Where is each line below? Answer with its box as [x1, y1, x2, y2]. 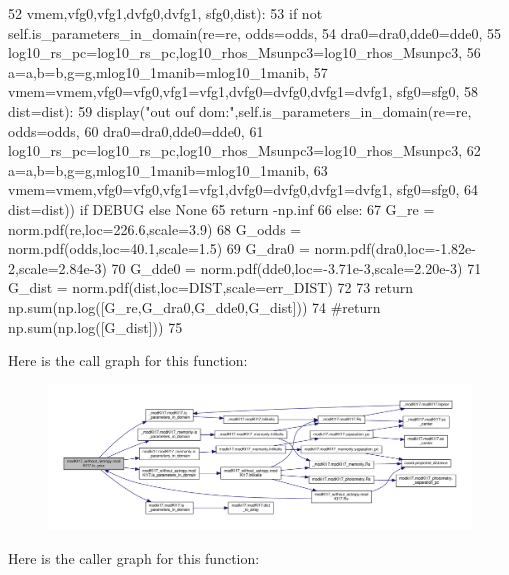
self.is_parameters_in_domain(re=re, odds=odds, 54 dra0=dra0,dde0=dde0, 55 [8, 22, 502, 43]
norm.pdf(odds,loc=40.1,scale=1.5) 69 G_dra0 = [8, 238, 310, 259]
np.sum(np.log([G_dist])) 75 [8, 316, 183, 337]
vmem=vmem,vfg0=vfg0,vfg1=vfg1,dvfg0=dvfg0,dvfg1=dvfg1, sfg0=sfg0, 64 [8, 179, 479, 200]
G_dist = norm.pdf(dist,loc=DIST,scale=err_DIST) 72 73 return [8, 277, 414, 298]
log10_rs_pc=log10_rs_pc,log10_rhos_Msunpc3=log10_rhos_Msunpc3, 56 [8, 42, 481, 63]
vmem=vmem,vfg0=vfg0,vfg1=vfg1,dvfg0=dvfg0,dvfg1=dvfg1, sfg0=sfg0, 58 [8, 81, 479, 102]
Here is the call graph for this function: [8, 350, 248, 371]
